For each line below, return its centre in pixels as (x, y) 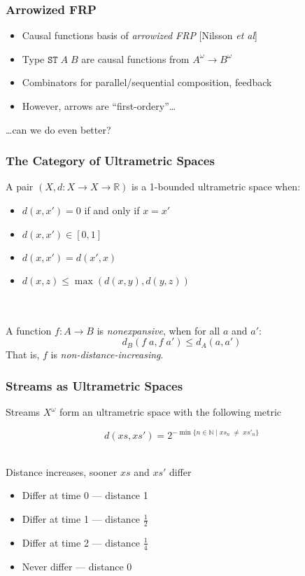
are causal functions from (135, 58)
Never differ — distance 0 (77, 566)
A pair (20, 187)
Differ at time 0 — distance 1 (85, 495)
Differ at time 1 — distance (81, 519)
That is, (23, 354)
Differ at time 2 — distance (81, 542)
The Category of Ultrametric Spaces (110, 161)
